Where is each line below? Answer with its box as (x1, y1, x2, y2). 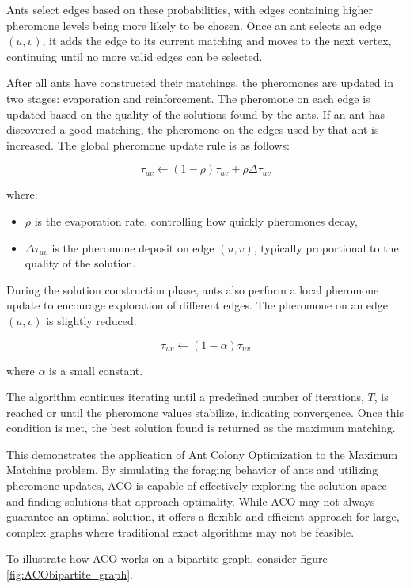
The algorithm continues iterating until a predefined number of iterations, (6, 389, 364, 405)
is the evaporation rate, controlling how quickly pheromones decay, (34, 212, 358, 229)
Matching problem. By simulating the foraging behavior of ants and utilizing (6, 461, 378, 478)
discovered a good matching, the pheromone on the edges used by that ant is (6, 121, 379, 138)
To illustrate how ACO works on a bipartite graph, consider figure (6, 550, 328, 567)
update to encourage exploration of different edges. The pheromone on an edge (6, 297, 389, 313)
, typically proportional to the (253, 239, 399, 256)
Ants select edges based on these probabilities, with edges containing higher (6, 2, 373, 17)
